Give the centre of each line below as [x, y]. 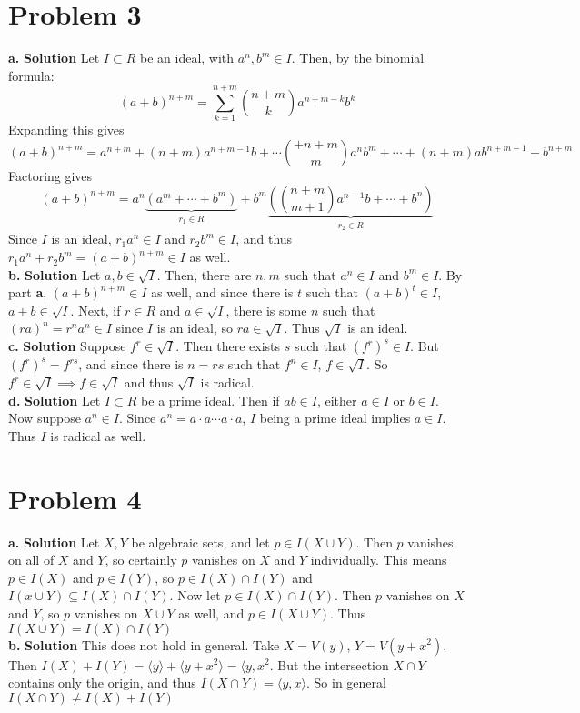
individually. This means [379, 560]
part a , [28, 292]
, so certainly [141, 560]
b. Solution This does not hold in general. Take [144, 644]
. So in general [346, 683]
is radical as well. [98, 435]
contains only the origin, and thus [102, 683]
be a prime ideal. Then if [210, 400]
